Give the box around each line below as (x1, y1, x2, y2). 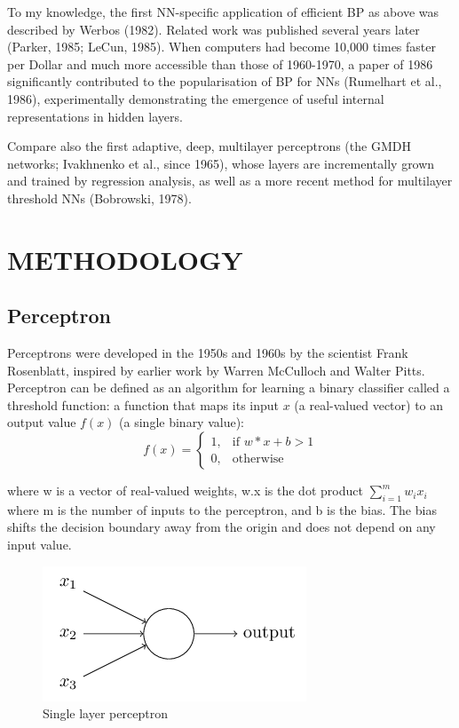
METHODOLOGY (7, 241, 243, 277)
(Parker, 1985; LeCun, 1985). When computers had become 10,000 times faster (7, 37, 436, 56)
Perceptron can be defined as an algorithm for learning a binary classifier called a (7, 378, 450, 397)
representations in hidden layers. (7, 107, 183, 125)
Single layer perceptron (43, 704, 168, 723)
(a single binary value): (119, 413, 245, 431)
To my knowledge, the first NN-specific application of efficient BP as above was (7, 3, 439, 20)
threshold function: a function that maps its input (7, 395, 279, 414)
